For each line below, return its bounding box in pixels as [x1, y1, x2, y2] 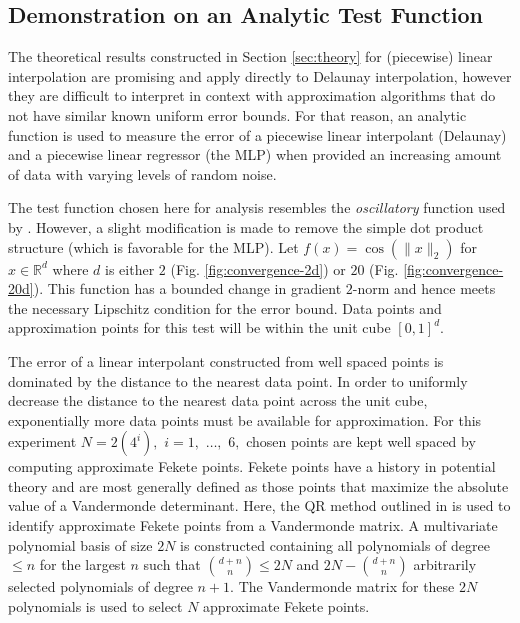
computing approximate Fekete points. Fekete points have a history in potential [8, 456, 496, 477]
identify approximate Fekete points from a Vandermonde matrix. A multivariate [8, 515, 498, 536]
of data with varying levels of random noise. [8, 163, 277, 184]
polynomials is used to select [8, 595, 183, 616]
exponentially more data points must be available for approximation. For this [8, 409, 482, 430]
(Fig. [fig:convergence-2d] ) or [170, 258, 346, 279]
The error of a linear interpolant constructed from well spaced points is [8, 350, 444, 371]
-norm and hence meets [352, 278, 496, 299]
